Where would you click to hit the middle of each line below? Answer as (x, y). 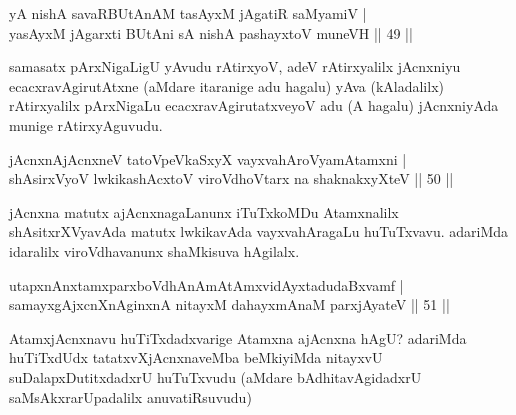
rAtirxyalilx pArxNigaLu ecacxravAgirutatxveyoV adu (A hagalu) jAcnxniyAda (254, 105)
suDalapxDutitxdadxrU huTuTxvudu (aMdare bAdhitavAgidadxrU (215, 376)
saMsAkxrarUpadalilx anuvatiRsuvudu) (130, 396)
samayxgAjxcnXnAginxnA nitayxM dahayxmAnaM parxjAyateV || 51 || (229, 304)
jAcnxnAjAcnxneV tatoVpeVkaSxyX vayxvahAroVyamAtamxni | (208, 158)
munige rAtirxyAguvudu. (86, 124)
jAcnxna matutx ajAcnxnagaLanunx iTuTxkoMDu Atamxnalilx (204, 211)
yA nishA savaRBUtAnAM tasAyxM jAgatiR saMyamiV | (188, 13)
